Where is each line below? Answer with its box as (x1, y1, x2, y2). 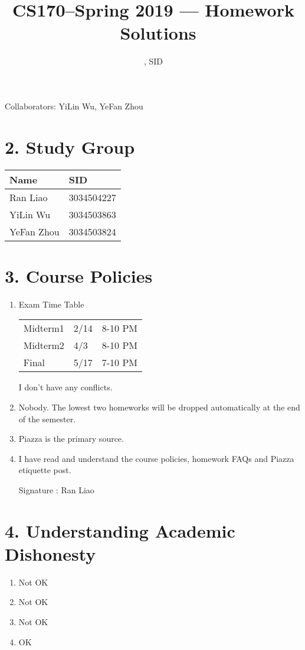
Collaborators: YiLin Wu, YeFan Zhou (5, 99, 143, 112)
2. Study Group (5, 134, 135, 159)
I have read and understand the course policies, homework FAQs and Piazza (18, 452, 294, 464)
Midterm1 (23, 321, 64, 335)
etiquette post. (18, 464, 71, 476)
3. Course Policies (5, 263, 153, 287)
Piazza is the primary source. (18, 432, 124, 445)
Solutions (120, 21, 196, 45)
